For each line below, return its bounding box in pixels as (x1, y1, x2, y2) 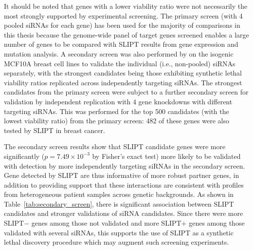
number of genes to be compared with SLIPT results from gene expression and (4, 39, 238, 49)
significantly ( (4, 151, 45, 161)
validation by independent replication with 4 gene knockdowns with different (4, 96, 233, 106)
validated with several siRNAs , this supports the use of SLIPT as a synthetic (4, 227, 234, 237)
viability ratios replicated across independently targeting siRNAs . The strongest (4, 77, 242, 87)
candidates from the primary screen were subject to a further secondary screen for (4, 87, 249, 97)
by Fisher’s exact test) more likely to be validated (92, 151, 241, 161)
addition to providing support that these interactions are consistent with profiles (4, 179, 244, 190)
